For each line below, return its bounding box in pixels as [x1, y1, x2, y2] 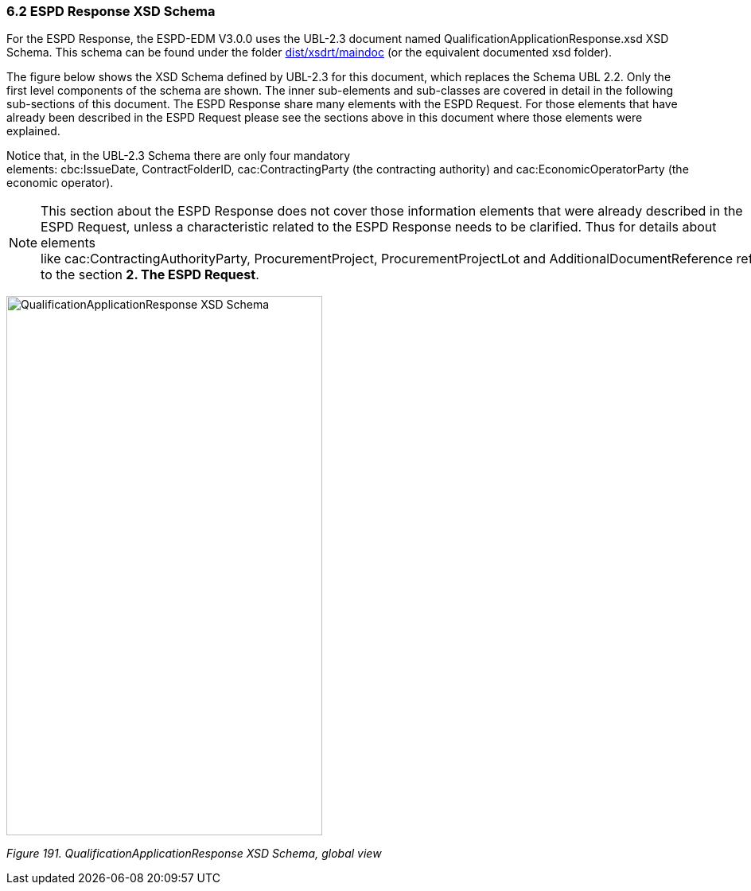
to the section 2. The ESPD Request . [41, 267, 259, 283]
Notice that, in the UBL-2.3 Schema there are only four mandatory [6, 149, 351, 163]
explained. [6, 124, 60, 138]
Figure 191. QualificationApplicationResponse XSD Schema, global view [6, 846, 382, 861]
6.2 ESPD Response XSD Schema [6, 3, 216, 19]
